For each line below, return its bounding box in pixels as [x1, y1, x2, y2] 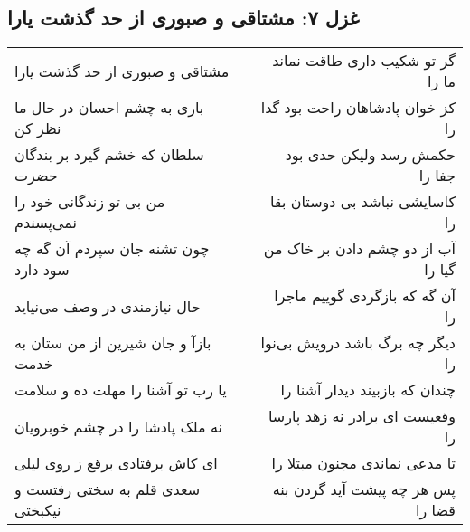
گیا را [424, 259, 456, 280]
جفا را [418, 165, 456, 186]
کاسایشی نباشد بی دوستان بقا [269, 191, 456, 213]
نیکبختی [14, 499, 61, 521]
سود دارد [14, 259, 70, 280]
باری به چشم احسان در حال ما [14, 97, 204, 119]
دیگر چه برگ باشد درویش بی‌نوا [260, 332, 456, 354]
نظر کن [14, 118, 61, 139]
